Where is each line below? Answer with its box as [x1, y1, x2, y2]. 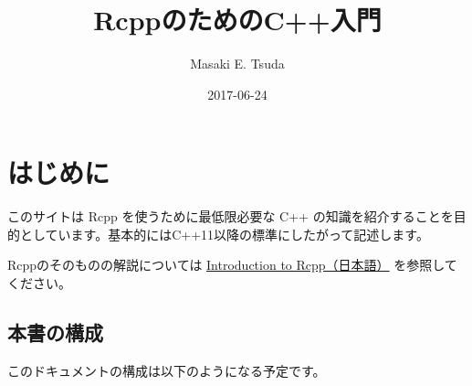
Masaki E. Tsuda [190, 54, 285, 73]
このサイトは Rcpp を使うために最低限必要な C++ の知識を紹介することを [7, 207, 454, 226]
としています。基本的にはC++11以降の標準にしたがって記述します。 [19, 224, 429, 243]
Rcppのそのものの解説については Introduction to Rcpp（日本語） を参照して [7, 255, 457, 274]
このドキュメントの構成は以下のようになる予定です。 [7, 360, 326, 380]
